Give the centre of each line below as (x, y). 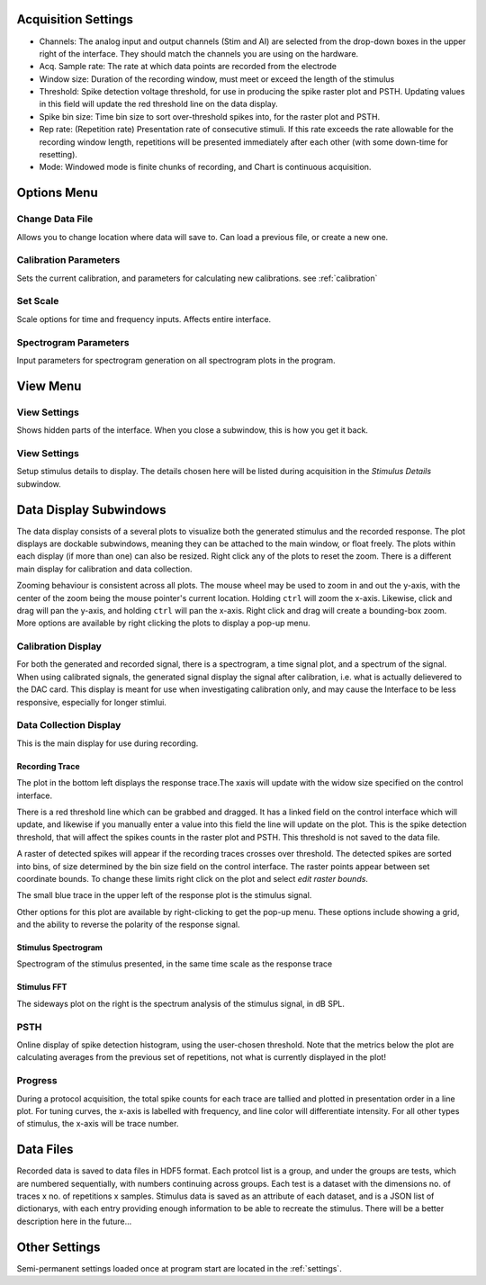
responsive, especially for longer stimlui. (91, 702)
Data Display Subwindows (91, 510)
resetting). (58, 155)
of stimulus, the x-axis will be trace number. (98, 1124)
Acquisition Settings (75, 19)
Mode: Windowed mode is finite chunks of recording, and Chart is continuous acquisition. (205, 167)
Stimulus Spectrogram (60, 948)
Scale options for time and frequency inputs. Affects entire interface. (144, 319)
